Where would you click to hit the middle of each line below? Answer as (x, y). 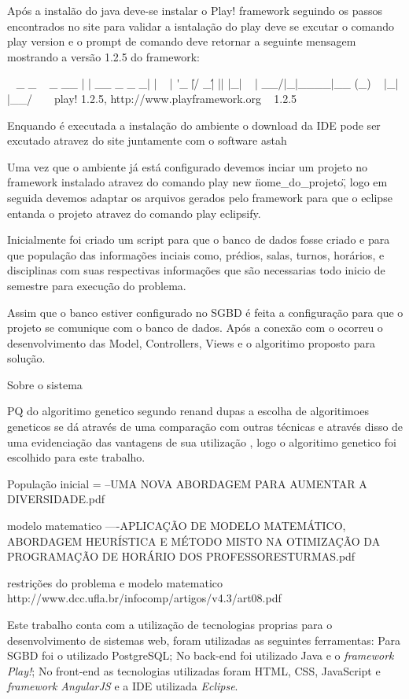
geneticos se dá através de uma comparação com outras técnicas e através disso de (205, 427)
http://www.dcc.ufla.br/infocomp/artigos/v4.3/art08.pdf (144, 598)
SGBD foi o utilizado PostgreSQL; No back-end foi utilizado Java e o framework (201, 655)
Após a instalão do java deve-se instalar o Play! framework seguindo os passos (195, 10)
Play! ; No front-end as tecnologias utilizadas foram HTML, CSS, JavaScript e (194, 670)
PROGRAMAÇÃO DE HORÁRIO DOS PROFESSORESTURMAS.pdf (181, 556)
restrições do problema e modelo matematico (115, 582)
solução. (26, 358)
